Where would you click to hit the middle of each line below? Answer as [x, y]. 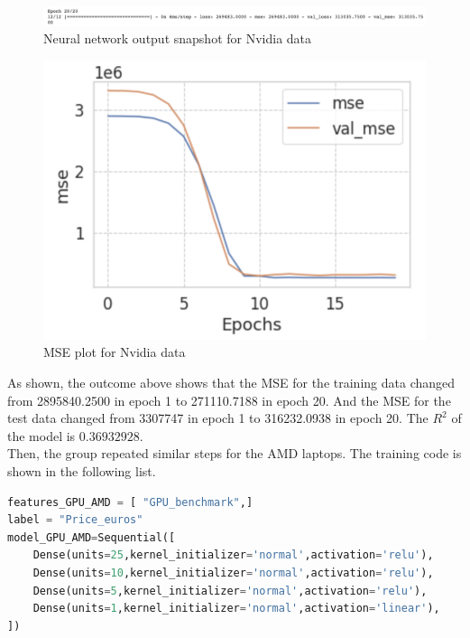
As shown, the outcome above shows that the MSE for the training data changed [231, 383]
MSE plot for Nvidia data [115, 352]
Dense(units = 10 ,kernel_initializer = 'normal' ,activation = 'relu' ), [233, 573]
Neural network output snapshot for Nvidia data [178, 38]
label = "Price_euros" [75, 520]
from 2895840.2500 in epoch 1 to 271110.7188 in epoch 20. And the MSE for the [229, 400]
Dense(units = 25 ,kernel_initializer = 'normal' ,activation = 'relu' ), [233, 555]
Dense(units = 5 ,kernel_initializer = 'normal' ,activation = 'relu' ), [230, 591]
